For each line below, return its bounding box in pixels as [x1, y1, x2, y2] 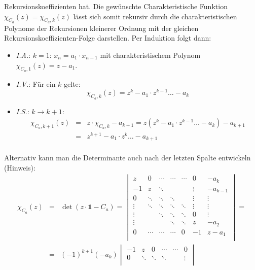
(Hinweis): [4, 162, 35, 173]
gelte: [64, 78, 81, 89]
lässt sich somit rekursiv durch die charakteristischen [73, 11, 237, 21]
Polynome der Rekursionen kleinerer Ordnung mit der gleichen [4, 22, 199, 33]
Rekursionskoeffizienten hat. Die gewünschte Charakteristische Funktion [4, 1, 228, 11]
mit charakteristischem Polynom [100, 49, 201, 60]
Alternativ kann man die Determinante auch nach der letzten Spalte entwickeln [4, 152, 251, 163]
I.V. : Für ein [16, 78, 56, 89]
